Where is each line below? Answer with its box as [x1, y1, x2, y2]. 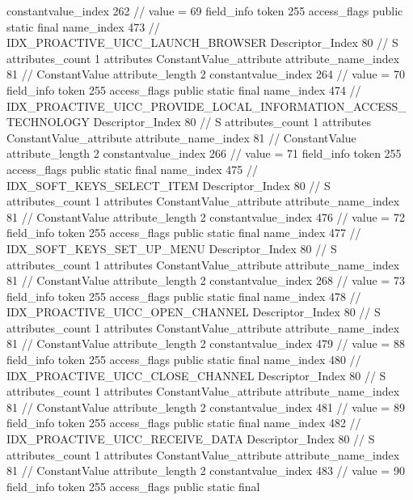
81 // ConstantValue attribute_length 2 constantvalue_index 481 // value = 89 [6, 398, 405, 415]
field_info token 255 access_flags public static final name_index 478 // [6, 287, 361, 304]
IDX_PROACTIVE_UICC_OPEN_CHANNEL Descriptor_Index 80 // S [6, 303, 381, 320]
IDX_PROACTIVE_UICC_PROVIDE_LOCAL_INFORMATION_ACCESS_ [6, 97, 407, 114]
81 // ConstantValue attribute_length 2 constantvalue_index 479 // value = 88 [6, 335, 405, 352]
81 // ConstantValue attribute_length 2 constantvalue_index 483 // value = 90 [6, 462, 405, 479]
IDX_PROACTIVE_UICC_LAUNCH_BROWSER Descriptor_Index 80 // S [6, 34, 398, 51]
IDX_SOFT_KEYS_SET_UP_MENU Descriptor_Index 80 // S [6, 239, 337, 256]
